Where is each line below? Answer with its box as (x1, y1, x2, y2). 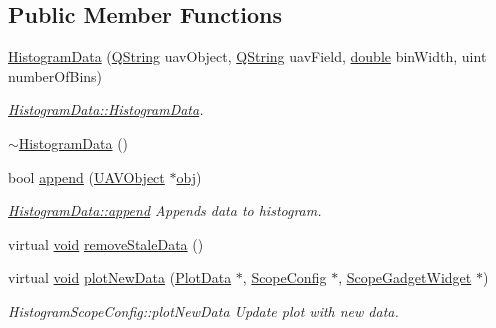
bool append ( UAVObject (8, 166, 165, 187)
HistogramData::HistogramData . (8, 99, 204, 120)
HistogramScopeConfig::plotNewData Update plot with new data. (8, 300, 399, 321)
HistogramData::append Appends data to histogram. (8, 200, 322, 221)
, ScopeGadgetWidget (338, 267, 472, 288)
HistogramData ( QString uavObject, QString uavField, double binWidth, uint (8, 46, 487, 67)
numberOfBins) (8, 65, 103, 86)
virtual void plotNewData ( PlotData (8, 267, 232, 288)
